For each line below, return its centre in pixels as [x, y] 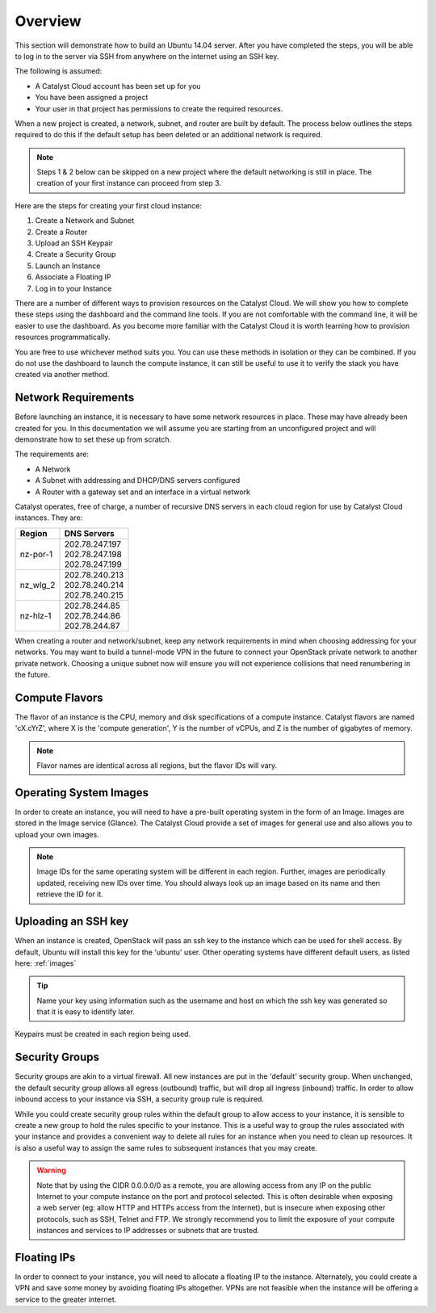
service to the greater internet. [66, 1299]
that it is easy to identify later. [86, 1012]
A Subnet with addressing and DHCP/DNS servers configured [138, 480]
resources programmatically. [63, 337]
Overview [48, 21]
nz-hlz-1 [36, 615]
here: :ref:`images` [46, 963]
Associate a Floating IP [73, 277]
